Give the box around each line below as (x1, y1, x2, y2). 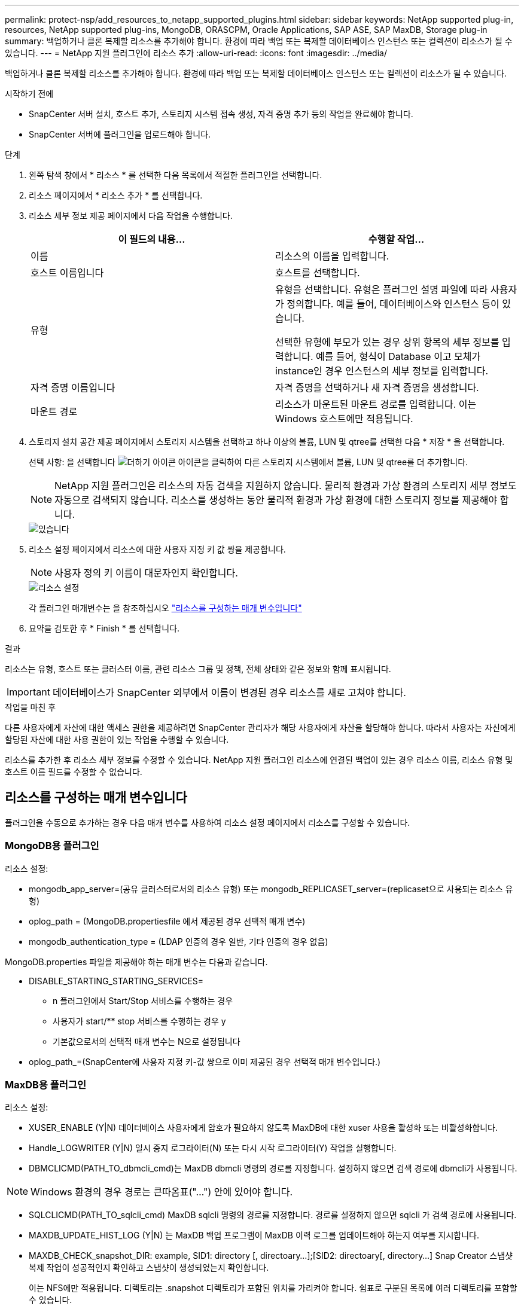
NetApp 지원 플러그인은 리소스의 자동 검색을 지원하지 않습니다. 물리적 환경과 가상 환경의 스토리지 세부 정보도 (54, 480, 517, 492)
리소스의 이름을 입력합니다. (275, 250, 389, 262)
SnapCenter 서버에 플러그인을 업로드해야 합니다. (29, 129, 211, 139)
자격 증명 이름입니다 (31, 382, 115, 393)
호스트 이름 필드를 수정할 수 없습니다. (5, 767, 142, 777)
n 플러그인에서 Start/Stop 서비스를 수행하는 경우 (53, 995, 233, 1006)
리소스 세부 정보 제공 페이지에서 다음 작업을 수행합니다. (29, 210, 233, 221)
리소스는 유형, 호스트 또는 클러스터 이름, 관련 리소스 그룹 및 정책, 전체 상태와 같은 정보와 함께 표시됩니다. (5, 664, 391, 674)
